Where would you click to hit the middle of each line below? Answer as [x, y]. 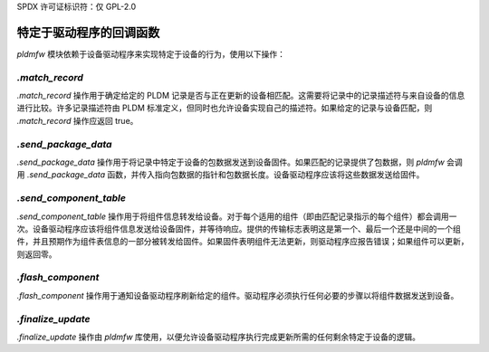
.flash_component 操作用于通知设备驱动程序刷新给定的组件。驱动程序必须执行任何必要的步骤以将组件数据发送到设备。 [238, 295]
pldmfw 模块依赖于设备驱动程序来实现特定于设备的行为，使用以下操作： [151, 53]
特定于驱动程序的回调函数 [88, 32]
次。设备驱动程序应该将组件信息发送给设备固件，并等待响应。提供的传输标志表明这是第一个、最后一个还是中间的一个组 [239, 228]
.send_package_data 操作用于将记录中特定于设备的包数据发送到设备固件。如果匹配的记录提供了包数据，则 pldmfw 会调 [240, 162]
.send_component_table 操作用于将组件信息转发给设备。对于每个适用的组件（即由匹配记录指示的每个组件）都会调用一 [237, 216]
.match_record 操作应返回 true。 [77, 120]
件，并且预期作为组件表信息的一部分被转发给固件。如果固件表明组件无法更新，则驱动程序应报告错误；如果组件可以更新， [243, 242]
